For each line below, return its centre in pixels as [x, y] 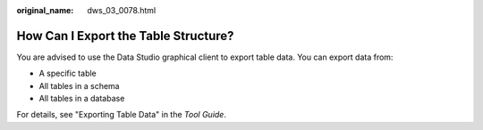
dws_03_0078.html [122, 10]
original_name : [45, 10]
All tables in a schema [79, 85]
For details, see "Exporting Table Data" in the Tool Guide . [122, 115]
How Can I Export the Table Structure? [125, 36]
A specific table [68, 73]
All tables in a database [82, 99]
